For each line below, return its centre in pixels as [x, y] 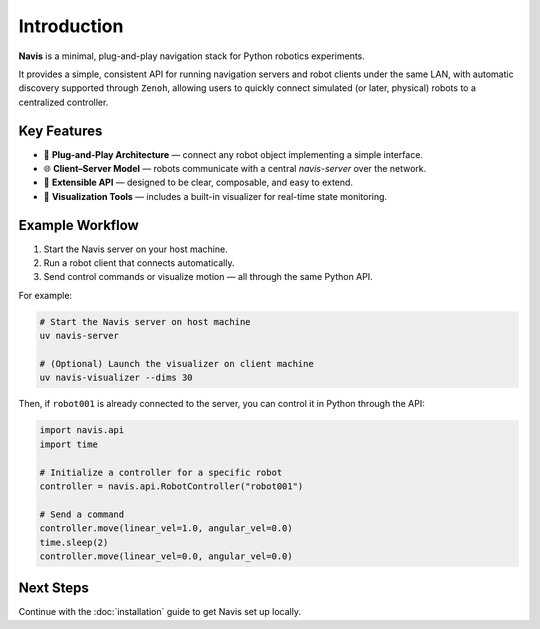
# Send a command [82, 514]
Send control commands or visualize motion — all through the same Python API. [208, 277]
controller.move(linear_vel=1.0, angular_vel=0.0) [166, 528]
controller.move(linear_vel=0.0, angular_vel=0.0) [166, 556]
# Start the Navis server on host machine [145, 321]
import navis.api [82, 430]
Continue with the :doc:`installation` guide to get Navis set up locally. [160, 612]
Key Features [60, 130]
